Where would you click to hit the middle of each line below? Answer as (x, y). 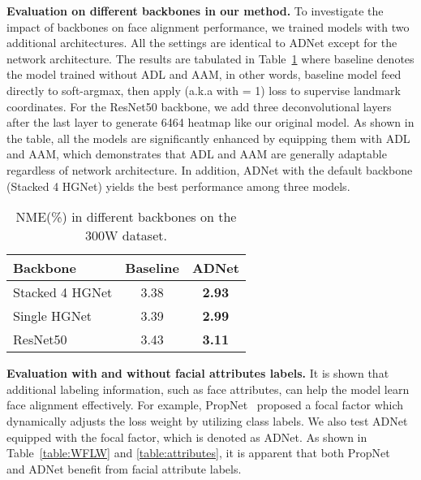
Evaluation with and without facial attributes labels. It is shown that (198, 373)
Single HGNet (53, 316)
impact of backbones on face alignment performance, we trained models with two (208, 26)
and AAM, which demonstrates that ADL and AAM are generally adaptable (197, 154)
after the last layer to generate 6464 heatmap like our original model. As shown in (210, 122)
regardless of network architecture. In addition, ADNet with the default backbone (210, 169)
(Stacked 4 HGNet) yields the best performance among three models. (178, 186)
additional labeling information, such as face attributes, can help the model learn (208, 389)
